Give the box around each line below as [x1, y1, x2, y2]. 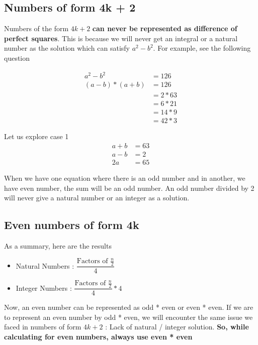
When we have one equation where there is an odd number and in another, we [4, 172, 245, 183]
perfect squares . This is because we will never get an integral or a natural [4, 33, 238, 43]
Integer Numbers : [16, 282, 72, 293]
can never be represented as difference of [92, 23, 237, 34]
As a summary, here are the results [4, 240, 112, 251]
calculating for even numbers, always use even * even [4, 331, 193, 342]
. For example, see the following [153, 43, 251, 53]
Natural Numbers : [16, 260, 74, 271]
